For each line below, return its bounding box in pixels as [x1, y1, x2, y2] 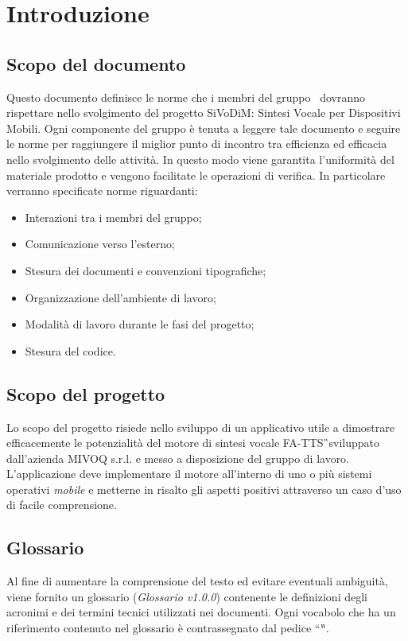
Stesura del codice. [25, 342, 116, 359]
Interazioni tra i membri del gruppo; [25, 208, 202, 225]
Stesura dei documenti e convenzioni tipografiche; [25, 262, 266, 278]
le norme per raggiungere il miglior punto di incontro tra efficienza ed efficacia [6, 135, 387, 152]
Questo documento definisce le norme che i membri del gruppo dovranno [6, 88, 366, 105]
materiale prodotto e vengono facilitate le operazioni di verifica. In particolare [6, 166, 386, 183]
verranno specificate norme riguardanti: [6, 182, 198, 199]
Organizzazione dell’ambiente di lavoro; [25, 289, 216, 305]
